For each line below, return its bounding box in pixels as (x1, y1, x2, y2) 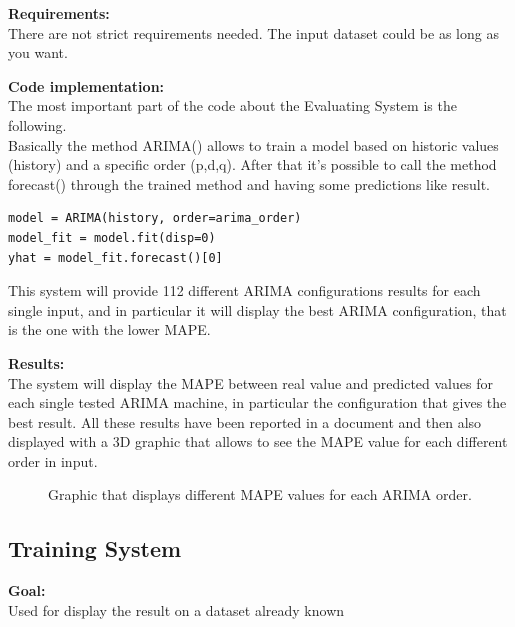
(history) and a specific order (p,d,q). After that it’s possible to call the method (8, 154, 497, 175)
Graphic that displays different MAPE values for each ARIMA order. (48, 484, 472, 505)
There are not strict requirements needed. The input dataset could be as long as (8, 22, 499, 43)
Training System (8, 533, 182, 564)
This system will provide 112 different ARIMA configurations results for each (8, 280, 481, 301)
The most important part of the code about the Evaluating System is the (8, 95, 457, 116)
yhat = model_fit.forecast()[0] (8, 250, 223, 265)
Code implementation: (8, 75, 165, 96)
